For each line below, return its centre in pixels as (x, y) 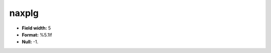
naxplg (24, 13)
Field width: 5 (36, 28)
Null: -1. (30, 42)
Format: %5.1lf (37, 34)
